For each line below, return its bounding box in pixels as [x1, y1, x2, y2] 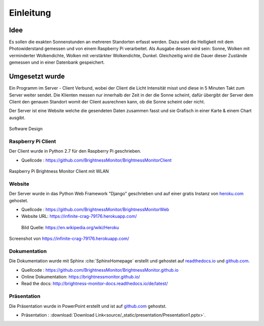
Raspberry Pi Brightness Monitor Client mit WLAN [9, 168, 109, 174]
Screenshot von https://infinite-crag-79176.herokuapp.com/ [9, 235, 130, 242]
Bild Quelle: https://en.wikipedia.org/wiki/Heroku [21, 224, 119, 230]
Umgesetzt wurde [9, 72, 65, 81]
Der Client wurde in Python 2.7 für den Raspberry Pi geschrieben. [9, 148, 141, 154]
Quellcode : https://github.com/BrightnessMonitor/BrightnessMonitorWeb [21, 206, 170, 212]
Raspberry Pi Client [9, 138, 56, 144]
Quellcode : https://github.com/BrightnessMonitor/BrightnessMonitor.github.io [21, 267, 179, 273]
